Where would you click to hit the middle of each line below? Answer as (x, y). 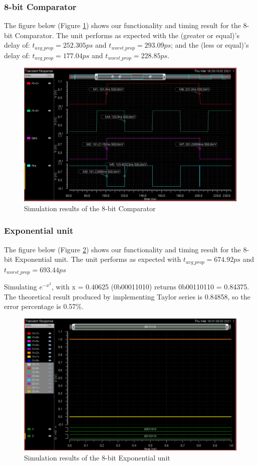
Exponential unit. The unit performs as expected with (98, 259)
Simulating (21, 287)
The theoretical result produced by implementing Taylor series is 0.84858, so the (127, 296)
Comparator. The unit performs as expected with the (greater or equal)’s (127, 35)
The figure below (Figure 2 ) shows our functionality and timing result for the (122, 249)
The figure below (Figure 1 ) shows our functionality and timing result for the (122, 25)
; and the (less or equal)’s (210, 45)
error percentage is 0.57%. (44, 306)
